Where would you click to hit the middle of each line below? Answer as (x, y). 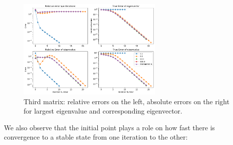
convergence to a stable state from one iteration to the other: (96, 137)
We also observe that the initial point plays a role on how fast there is (110, 127)
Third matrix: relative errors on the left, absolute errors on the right (127, 101)
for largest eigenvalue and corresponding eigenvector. (103, 111)
